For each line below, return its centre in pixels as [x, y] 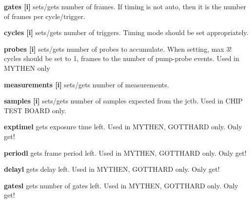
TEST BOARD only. [35, 110]
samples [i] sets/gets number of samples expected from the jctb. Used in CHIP [123, 101]
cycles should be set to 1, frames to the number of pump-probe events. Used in [122, 58]
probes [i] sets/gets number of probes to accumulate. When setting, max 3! [118, 49]
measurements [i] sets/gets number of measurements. [87, 84]
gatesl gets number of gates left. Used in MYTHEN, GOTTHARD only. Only [121, 185]
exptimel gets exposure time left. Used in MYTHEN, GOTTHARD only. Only [123, 127]
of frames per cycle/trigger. [45, 16]
